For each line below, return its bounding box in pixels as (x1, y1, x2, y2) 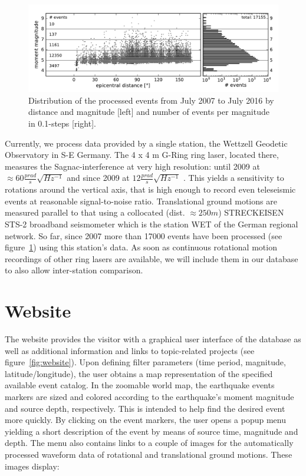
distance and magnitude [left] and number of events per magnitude (28, 105, 269, 118)
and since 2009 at (67, 171, 130, 184)
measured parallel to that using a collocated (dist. (5, 206, 185, 219)
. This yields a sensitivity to (183, 171, 284, 184)
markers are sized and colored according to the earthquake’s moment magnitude (5, 391, 294, 403)
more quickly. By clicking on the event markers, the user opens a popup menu (5, 414, 286, 426)
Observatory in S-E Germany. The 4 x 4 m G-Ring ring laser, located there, (5, 148, 279, 161)
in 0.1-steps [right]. (28, 117, 96, 130)
